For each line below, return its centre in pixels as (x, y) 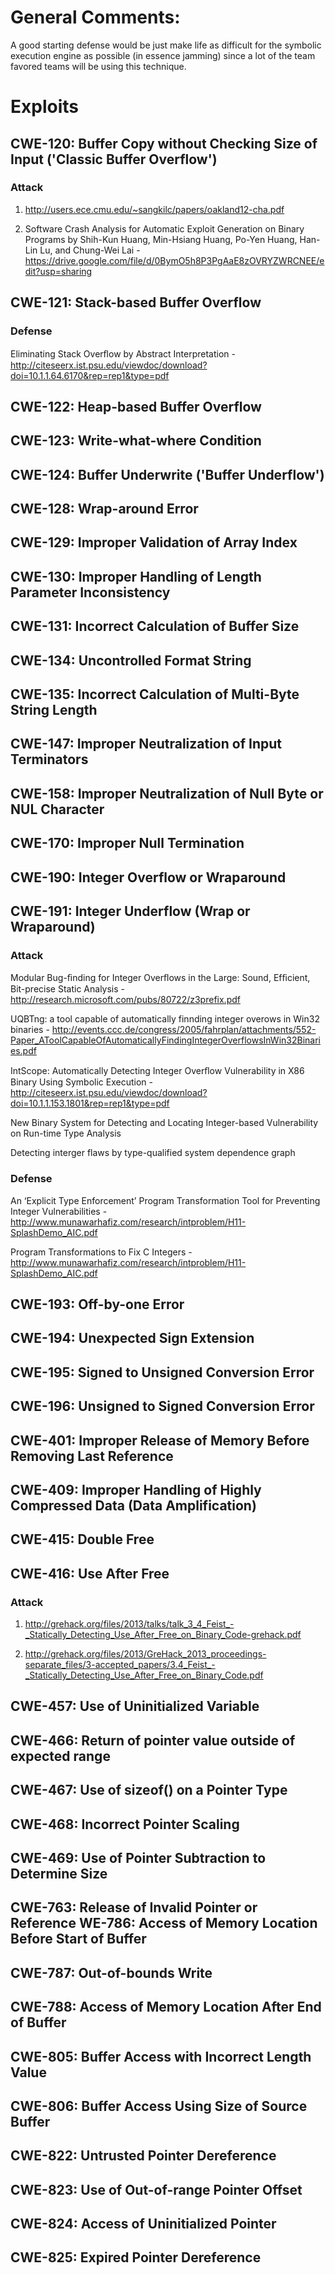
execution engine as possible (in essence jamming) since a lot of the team (163, 55)
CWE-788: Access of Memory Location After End (166, 2007)
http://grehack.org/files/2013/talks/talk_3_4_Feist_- (129, 1623)
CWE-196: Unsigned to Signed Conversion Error (162, 1406)
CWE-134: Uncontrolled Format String (131, 660)
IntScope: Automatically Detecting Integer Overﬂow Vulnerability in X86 (157, 1071)
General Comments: (95, 17)
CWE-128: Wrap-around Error (104, 509)
